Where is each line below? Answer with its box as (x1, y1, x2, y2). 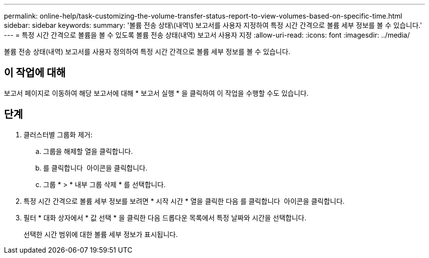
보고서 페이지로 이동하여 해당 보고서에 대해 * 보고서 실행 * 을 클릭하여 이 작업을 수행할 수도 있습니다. (4, 88, 309, 97)
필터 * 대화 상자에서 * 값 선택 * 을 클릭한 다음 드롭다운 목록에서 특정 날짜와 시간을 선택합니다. (24, 213, 307, 222)
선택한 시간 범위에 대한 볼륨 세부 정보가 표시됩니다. (24, 230, 178, 238)
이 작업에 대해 (4, 66, 66, 79)
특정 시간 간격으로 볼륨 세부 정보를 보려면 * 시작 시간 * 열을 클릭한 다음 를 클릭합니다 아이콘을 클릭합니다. (24, 196, 345, 205)
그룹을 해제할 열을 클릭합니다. (43, 147, 133, 155)
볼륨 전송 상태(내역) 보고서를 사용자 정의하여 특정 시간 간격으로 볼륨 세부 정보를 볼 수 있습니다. (4, 47, 290, 56)
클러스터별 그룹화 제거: (24, 130, 93, 139)
